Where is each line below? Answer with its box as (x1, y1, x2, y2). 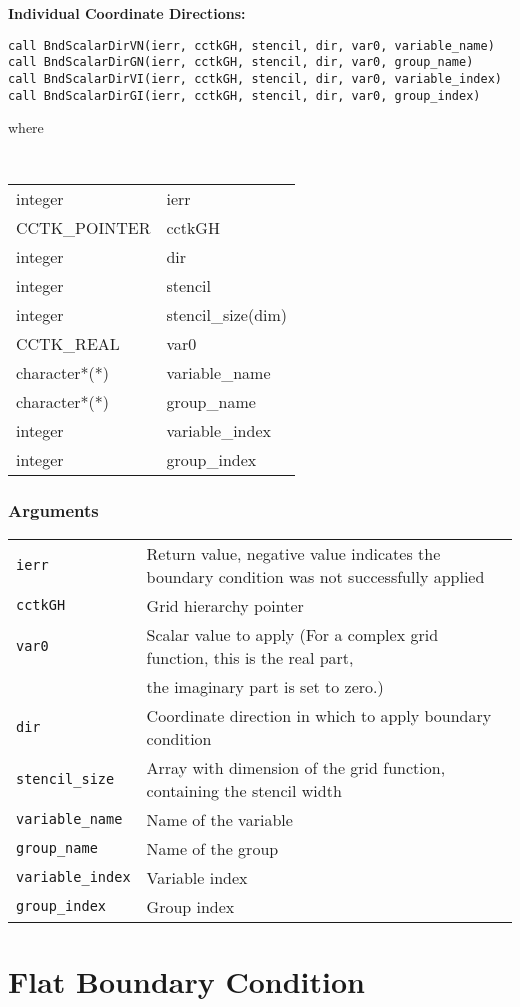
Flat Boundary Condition (8, 960, 365, 1001)
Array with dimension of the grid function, (146, 755, 446, 779)
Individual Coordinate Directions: (8, 3, 246, 23)
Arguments (8, 498, 99, 523)
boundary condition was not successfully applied (146, 564, 485, 588)
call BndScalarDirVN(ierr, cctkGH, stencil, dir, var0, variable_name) (8, 38, 495, 53)
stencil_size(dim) (166, 303, 288, 327)
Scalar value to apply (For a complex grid (146, 622, 439, 646)
